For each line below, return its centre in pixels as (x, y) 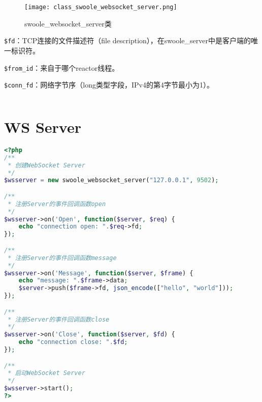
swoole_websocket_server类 (68, 23)
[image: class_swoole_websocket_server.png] (101, 7)
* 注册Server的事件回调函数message (62, 258)
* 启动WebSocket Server (46, 373)
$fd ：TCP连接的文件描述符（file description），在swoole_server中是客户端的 (127, 40)
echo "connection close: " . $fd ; (73, 342)
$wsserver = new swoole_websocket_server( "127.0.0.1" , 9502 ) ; (111, 180)
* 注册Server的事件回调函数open (57, 204)
